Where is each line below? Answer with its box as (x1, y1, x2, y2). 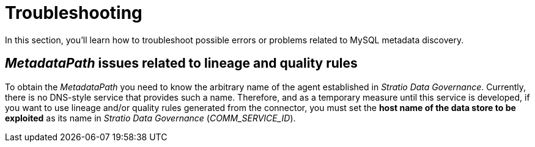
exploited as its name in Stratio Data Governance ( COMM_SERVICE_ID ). (5, 112, 296, 123)
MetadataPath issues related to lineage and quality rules (5, 56, 358, 71)
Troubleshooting (5, 2, 142, 23)
